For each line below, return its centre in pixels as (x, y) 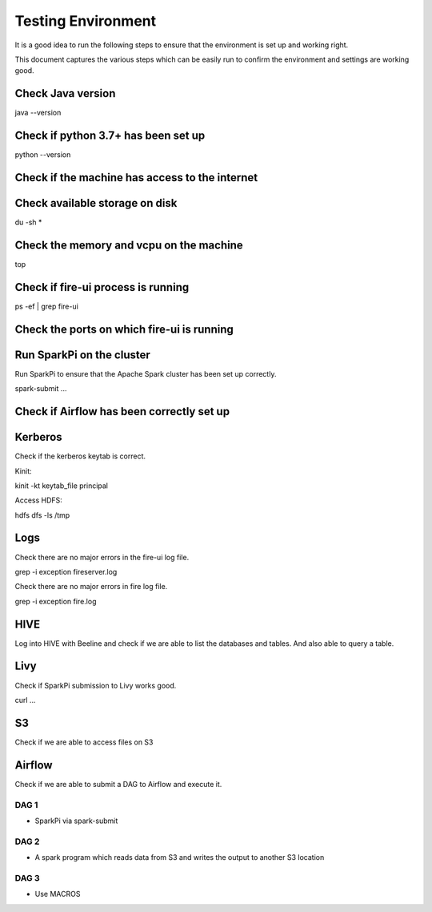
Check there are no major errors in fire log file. (91, 587)
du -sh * (28, 222)
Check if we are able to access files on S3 (84, 742)
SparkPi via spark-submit (76, 821)
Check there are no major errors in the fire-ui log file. (102, 557)
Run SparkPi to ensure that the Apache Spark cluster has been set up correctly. (146, 373)
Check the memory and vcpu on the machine (129, 245)
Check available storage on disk (96, 203)
